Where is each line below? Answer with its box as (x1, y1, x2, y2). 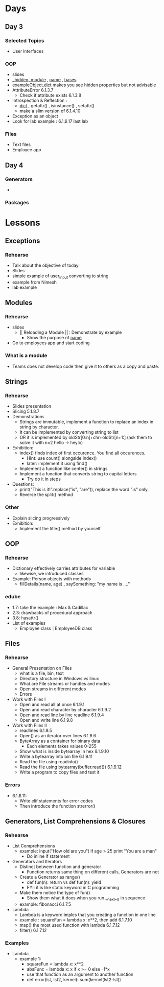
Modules (5, 299, 33, 307)
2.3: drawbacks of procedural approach (12, 610, 93, 615)
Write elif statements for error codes (19, 798, 93, 803)
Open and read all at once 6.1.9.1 (19, 702, 85, 707)
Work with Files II (12, 723, 47, 728)
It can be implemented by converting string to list (19, 429, 119, 435)
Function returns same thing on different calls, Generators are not (26, 869, 159, 875)
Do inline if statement (26, 853, 70, 859)
